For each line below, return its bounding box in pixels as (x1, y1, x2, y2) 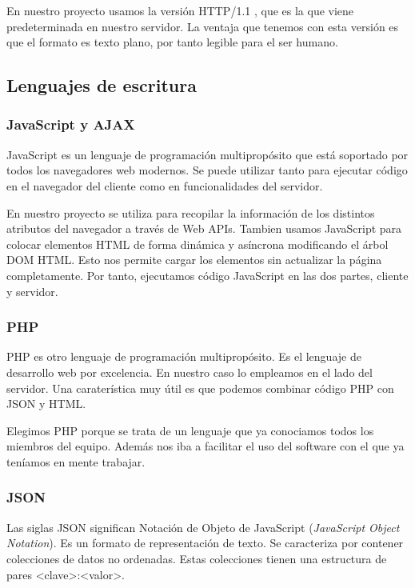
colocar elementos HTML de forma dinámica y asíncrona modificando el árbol (6, 235, 389, 252)
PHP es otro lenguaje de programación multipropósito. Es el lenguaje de (6, 348, 361, 365)
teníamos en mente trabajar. (6, 453, 146, 470)
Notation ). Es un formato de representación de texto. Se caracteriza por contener (6, 534, 404, 551)
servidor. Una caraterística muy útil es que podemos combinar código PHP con (6, 379, 394, 396)
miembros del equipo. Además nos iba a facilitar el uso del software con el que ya (6, 438, 405, 454)
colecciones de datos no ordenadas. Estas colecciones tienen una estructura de (6, 550, 387, 566)
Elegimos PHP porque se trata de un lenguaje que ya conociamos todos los (6, 422, 374, 438)
